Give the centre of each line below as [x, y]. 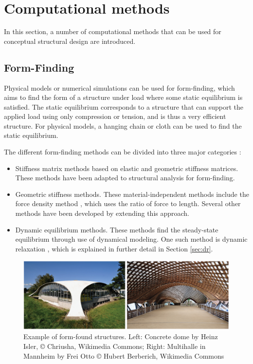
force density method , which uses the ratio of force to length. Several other [128, 203]
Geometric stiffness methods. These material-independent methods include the [132, 194]
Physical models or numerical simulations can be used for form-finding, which [119, 87]
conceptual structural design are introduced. [70, 41]
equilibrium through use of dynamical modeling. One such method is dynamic [131, 239]
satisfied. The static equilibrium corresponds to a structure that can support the [124, 106]
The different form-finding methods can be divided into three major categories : [123, 152]
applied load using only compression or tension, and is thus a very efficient [115, 116]
